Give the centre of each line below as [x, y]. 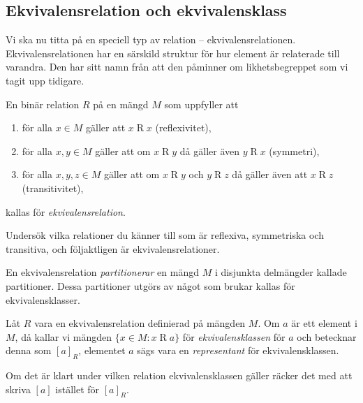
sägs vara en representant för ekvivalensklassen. [238, 350]
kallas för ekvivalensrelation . [66, 211]
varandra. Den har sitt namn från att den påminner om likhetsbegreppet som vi [177, 67]
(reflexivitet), [183, 127]
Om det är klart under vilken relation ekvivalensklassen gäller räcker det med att [179, 375]
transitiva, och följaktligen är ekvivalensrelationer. [113, 248]
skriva [18, 389]
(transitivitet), [53, 188]
